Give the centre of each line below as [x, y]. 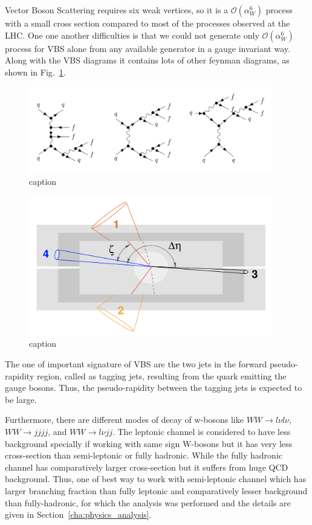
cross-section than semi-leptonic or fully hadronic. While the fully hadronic [144, 455]
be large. [21, 399]
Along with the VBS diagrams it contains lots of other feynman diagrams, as [147, 60]
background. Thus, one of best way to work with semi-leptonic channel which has [156, 479]
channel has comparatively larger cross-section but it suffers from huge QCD [147, 467]
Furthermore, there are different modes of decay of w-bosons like [124, 420]
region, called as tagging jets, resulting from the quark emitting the [161, 375]
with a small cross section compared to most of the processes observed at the [148, 23]
